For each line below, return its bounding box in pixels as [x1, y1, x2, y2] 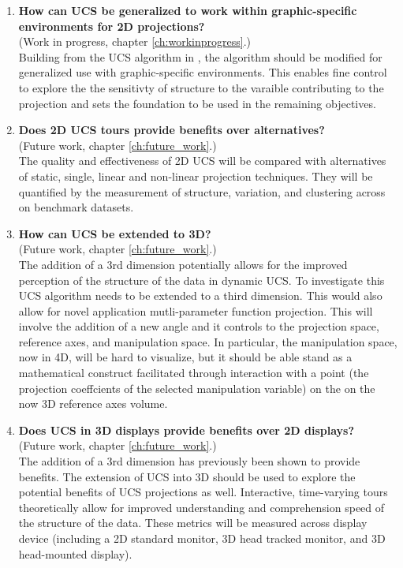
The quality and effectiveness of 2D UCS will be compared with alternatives [18, 152, 386, 169]
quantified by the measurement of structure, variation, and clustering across [18, 183, 386, 200]
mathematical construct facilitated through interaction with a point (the [18, 364, 369, 381]
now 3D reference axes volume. [18, 395, 168, 412]
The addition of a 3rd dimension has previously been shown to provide [18, 453, 360, 469]
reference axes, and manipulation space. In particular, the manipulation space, [18, 333, 397, 349]
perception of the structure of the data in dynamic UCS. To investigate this [18, 271, 385, 288]
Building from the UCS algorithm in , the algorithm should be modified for [18, 48, 382, 65]
